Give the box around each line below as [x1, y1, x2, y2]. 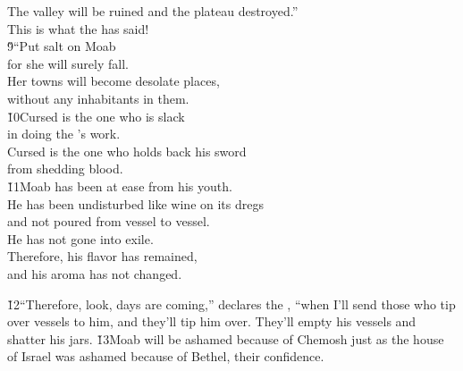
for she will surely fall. [7, 54, 129, 72]
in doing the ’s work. [7, 124, 121, 143]
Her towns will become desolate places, [7, 72, 220, 90]
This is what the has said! [7, 19, 149, 38]
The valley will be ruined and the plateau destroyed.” [7, 2, 299, 20]
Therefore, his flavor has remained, [7, 247, 198, 266]
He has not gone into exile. [7, 229, 154, 248]
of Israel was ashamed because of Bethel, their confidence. [7, 347, 324, 366]
